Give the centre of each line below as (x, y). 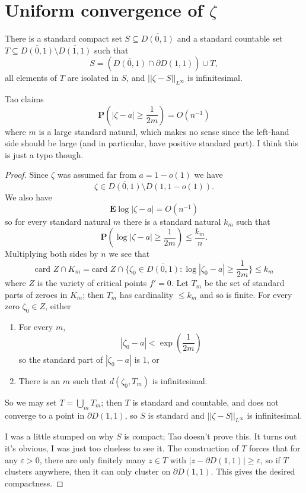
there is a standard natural (172, 221)
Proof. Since (27, 175)
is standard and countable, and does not (205, 402)
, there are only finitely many (93, 459)
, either (58, 306)
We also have (28, 197)
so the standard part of (61, 359)
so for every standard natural (58, 221)
